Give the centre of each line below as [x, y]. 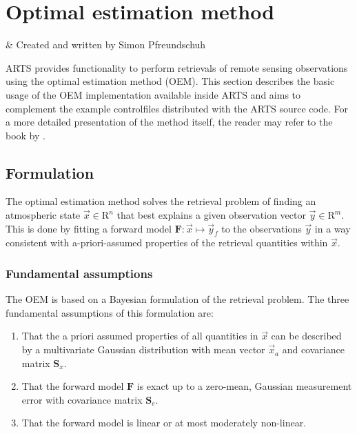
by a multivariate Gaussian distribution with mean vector [143, 349]
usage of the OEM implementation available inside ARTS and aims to [153, 94]
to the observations [262, 228]
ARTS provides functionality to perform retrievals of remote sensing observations [177, 67]
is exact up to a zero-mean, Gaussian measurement [244, 386]
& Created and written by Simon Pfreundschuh [106, 45]
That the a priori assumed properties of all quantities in [140, 336]
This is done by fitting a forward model [89, 228]
